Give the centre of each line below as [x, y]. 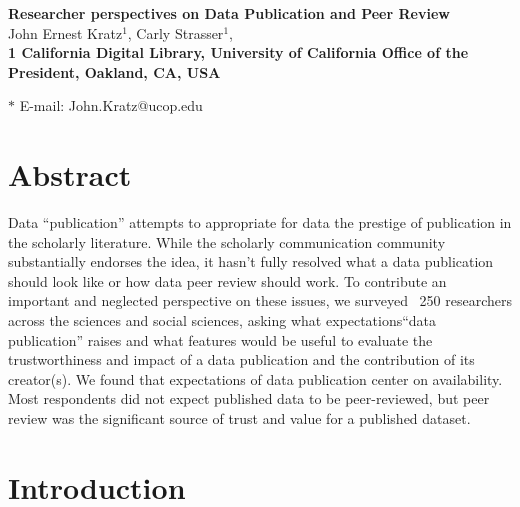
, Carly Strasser [175, 32]
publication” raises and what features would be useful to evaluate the [220, 339]
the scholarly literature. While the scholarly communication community [227, 241]
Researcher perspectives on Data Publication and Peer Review [229, 13]
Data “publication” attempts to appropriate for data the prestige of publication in [260, 222]
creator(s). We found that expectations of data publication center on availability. [255, 378]
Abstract [70, 174]
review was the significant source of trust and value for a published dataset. [239, 418]
